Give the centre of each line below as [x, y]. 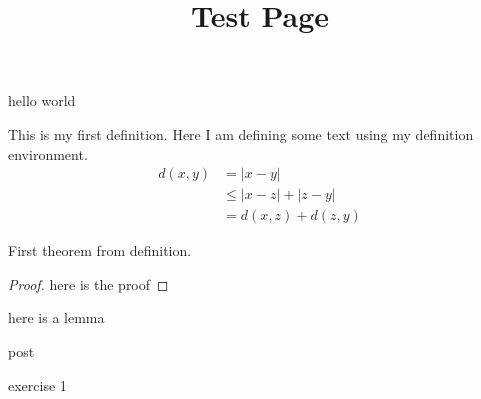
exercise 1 [37, 384]
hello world [42, 100]
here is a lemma [56, 317]
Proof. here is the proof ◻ [88, 283]
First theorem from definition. [100, 250]
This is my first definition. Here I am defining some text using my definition [241, 133]
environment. [48, 153]
